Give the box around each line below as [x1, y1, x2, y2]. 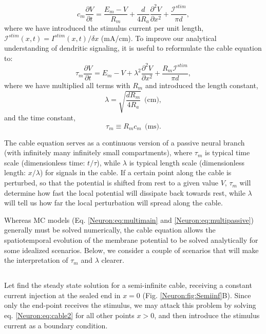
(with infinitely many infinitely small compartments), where [4, 147, 193, 158]
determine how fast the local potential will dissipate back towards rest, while [4, 187, 245, 198]
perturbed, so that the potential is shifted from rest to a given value [4, 177, 218, 188]
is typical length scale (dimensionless [129, 157, 245, 168]
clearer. [101, 255, 124, 265]
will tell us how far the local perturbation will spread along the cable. [4, 197, 223, 208]
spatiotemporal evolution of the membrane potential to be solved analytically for [4, 235, 258, 245]
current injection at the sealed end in [4, 289, 121, 300]
